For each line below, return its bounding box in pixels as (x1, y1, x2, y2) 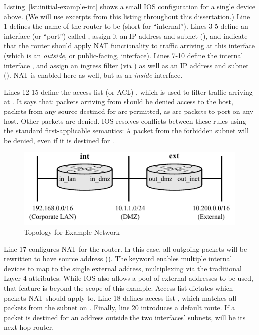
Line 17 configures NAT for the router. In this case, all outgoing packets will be (4, 243, 247, 254)
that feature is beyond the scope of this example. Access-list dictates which (4, 283, 233, 293)
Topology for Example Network (24, 227, 120, 237)
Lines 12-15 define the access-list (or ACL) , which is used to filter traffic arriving (4, 86, 253, 97)
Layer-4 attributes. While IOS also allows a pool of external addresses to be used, (4, 273, 253, 283)
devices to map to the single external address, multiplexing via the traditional (4, 263, 242, 273)
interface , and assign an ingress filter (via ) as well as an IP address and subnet (4, 60, 249, 70)
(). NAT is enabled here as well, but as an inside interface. (4, 70, 183, 80)
